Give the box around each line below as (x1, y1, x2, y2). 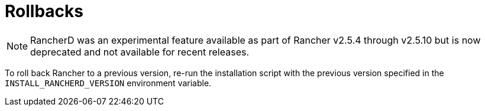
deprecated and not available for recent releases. (30, 45, 250, 58)
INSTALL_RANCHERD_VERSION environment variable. (5, 77, 212, 88)
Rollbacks (5, 1, 83, 21)
